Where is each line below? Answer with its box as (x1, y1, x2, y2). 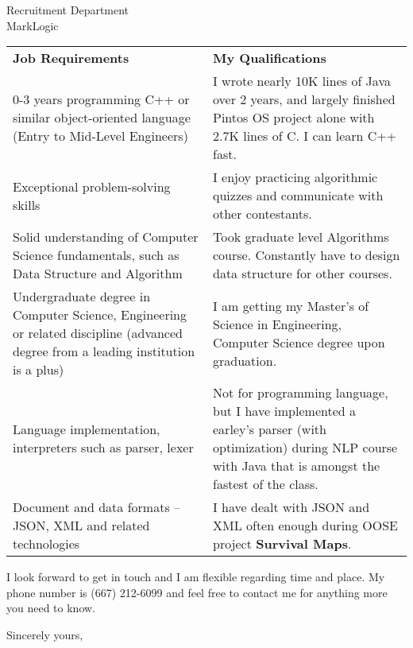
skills (13, 195, 41, 214)
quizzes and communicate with (213, 186, 384, 205)
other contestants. (213, 204, 312, 223)
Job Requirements (13, 49, 129, 68)
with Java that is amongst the (213, 456, 380, 475)
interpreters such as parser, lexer (13, 438, 194, 457)
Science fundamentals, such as (13, 246, 179, 265)
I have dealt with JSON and (213, 498, 370, 517)
